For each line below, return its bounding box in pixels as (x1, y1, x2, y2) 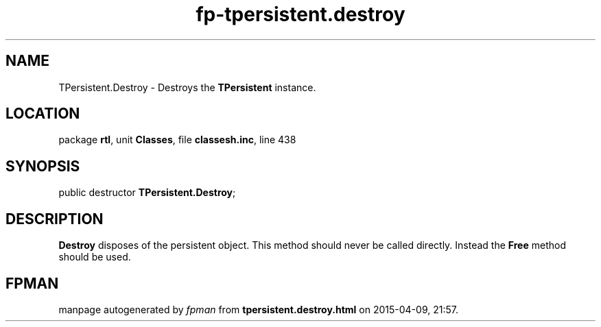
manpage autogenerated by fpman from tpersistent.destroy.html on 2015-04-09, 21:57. (58, 303, 458, 315)
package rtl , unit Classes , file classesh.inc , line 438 (58, 134, 296, 146)
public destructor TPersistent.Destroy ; (58, 186, 236, 199)
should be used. (58, 251, 131, 263)
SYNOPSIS (5, 157, 80, 175)
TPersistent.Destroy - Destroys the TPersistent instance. (58, 81, 316, 93)
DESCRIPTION (5, 210, 104, 228)
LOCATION (5, 105, 80, 123)
